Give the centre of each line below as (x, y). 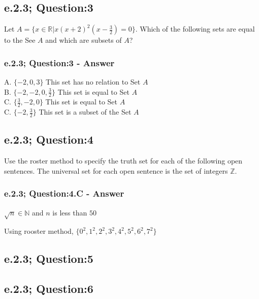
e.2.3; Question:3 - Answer (59, 62)
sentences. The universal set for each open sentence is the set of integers (116, 170)
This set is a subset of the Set (85, 112)
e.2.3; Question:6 (49, 289)
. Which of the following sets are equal (195, 29)
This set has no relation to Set (93, 82)
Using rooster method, (39, 231)
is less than (70, 212)
